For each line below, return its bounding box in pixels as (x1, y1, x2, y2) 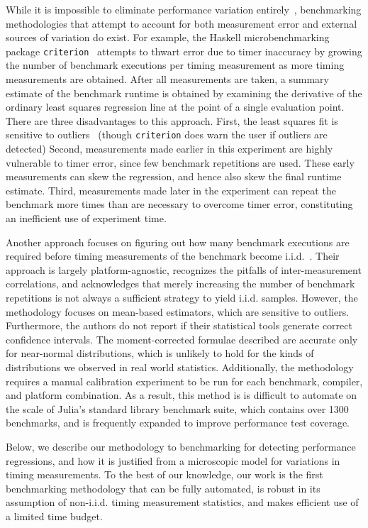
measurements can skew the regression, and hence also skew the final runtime (6, 169, 342, 184)
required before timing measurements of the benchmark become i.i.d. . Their (6, 248, 340, 263)
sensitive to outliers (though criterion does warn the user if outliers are (6, 127, 328, 142)
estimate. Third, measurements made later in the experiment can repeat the (6, 182, 336, 197)
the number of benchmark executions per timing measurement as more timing (6, 57, 345, 72)
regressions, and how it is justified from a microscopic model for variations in (6, 453, 340, 468)
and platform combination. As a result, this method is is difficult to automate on (6, 387, 357, 402)
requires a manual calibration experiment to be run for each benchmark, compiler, (6, 373, 363, 388)
